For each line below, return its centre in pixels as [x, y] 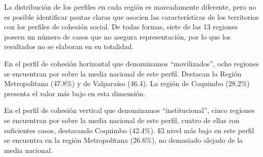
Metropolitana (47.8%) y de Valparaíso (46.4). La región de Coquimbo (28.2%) [127, 83]
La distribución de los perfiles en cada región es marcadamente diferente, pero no [130, 7]
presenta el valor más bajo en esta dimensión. [75, 93]
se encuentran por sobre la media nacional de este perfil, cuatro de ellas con [122, 120]
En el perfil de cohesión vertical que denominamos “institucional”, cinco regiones [129, 110]
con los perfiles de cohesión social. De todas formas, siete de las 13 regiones [121, 27]
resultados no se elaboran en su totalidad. [69, 46]
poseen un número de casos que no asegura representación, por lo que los [118, 36]
